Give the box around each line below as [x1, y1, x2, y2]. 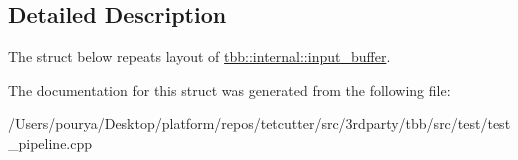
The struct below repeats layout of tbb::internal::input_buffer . [8, 46, 391, 67]
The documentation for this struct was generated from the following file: [8, 79, 451, 100]
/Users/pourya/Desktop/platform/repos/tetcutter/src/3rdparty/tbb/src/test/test [8, 113, 511, 134]
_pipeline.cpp [8, 132, 93, 153]
